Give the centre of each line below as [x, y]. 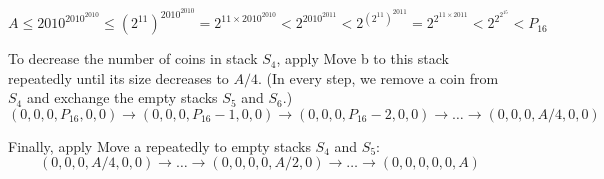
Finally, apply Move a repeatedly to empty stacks [159, 145]
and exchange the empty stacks [122, 97]
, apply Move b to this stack [362, 58]
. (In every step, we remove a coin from [378, 77]
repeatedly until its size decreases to [118, 77]
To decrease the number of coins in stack [133, 58]
